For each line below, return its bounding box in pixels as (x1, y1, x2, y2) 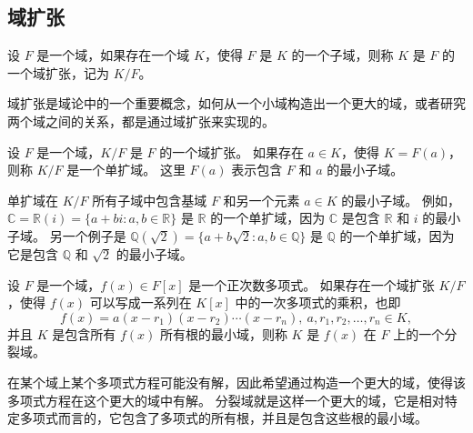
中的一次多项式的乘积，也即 (235, 293, 401, 312)
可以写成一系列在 (89, 293, 192, 312)
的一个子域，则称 (291, 45, 394, 65)
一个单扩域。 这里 (79, 160, 186, 179)
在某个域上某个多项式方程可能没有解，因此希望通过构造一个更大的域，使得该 (7, 372, 466, 391)
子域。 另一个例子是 (7, 226, 126, 245)
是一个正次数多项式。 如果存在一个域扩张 (188, 275, 435, 294)
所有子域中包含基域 (92, 190, 207, 209)
